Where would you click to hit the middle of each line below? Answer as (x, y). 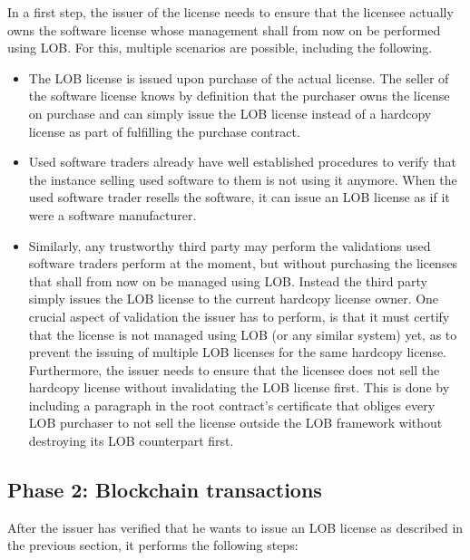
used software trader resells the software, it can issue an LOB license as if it (239, 197)
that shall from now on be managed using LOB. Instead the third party (228, 280)
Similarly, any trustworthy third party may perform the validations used (230, 245)
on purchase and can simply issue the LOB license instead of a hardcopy (230, 113)
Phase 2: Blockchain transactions (165, 490)
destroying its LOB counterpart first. (131, 441)
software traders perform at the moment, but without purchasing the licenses (243, 263)
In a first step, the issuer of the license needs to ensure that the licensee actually (230, 12)
